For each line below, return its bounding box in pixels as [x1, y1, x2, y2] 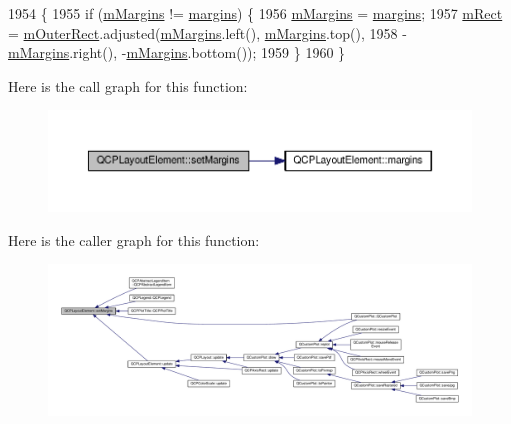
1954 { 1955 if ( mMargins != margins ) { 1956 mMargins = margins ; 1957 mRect [8, 3, 503, 23]
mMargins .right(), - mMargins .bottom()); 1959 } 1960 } [8, 42, 346, 63]
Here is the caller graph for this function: [8, 229, 260, 250]
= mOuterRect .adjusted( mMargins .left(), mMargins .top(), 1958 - [8, 22, 407, 43]
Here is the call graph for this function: [8, 75, 248, 96]
